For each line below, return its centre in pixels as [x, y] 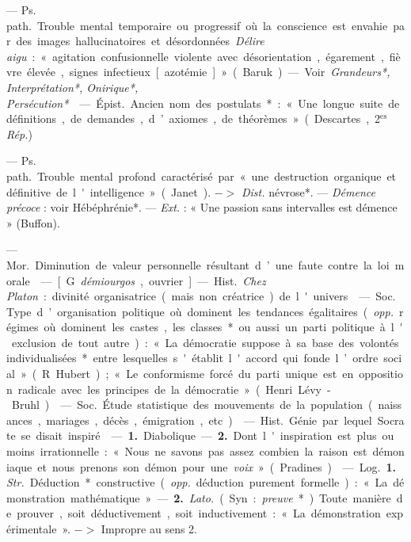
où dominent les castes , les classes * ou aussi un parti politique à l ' [223, 327]
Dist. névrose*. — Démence [308, 191]
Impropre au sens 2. [149, 529]
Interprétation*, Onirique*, [72, 87]
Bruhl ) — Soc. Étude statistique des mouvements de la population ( [192, 405]
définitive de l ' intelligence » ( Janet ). [109, 191]
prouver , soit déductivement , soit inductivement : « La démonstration [199, 513]
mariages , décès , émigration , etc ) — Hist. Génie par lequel [209, 420]
